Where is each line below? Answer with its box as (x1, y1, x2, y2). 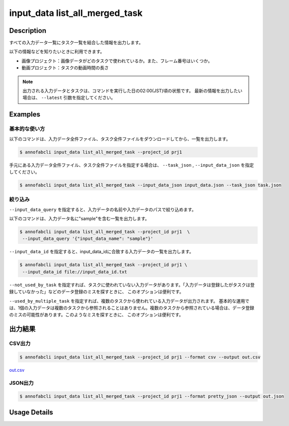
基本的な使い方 (9, 125, 45, 132)
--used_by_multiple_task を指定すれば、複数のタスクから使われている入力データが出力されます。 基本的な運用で (9, 298, 250, 304)
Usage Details (9, 408, 53, 417)
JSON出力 (9, 379, 34, 386)
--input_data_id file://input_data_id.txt (22, 269, 128, 275)
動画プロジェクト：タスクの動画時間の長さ (21, 65, 109, 71)
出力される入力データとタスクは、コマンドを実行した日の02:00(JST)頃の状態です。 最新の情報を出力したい (22, 88, 243, 94)
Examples (9, 110, 41, 119)
